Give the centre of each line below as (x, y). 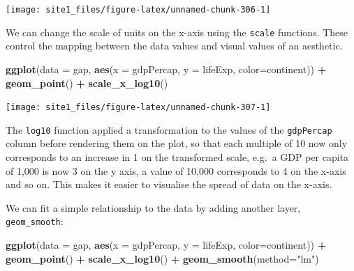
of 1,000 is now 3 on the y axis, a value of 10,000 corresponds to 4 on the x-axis (176, 170)
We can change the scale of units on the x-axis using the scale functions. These (177, 32)
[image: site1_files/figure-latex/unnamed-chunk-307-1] (138, 108)
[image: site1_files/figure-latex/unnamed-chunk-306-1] (138, 10)
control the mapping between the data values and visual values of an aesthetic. (174, 46)
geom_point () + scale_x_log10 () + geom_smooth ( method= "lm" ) (162, 258)
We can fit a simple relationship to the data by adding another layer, (153, 207)
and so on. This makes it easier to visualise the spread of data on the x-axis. (169, 184)
